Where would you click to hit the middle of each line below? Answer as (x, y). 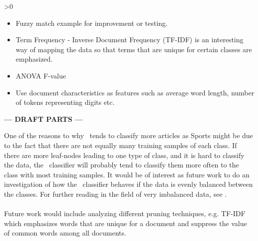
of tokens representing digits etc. (65, 102)
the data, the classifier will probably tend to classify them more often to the (122, 165)
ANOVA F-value (41, 75)
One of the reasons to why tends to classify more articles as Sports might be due (129, 135)
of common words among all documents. (65, 233)
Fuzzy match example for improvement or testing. (92, 23)
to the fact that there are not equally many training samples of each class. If (121, 145)
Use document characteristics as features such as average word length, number (135, 92)
